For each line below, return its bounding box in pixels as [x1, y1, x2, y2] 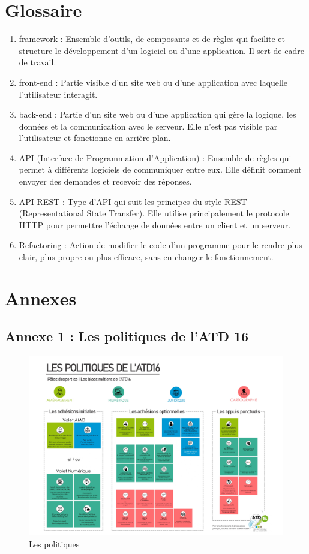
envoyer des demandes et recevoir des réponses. [19, 175, 192, 188]
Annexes [5, 285, 77, 310]
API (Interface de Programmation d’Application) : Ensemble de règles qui [19, 151, 292, 164]
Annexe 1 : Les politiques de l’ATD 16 [5, 327, 249, 345]
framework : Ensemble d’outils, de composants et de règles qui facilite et [19, 32, 286, 45]
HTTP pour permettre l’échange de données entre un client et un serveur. [19, 218, 291, 231]
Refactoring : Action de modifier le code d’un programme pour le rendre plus [19, 239, 302, 251]
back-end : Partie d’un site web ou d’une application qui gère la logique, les [19, 108, 296, 121]
